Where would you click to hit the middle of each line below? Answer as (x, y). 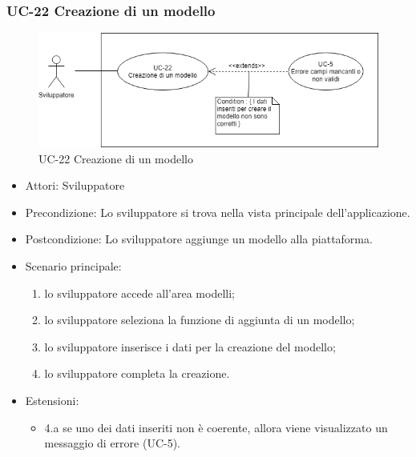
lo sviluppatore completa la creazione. (137, 373)
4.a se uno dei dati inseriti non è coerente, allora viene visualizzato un (216, 427)
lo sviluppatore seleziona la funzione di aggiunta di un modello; (200, 320)
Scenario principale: (73, 266)
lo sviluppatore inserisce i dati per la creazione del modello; (190, 346)
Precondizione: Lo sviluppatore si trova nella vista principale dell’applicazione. (218, 212)
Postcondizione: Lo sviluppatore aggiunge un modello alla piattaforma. (199, 239)
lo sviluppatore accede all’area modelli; (139, 293)
